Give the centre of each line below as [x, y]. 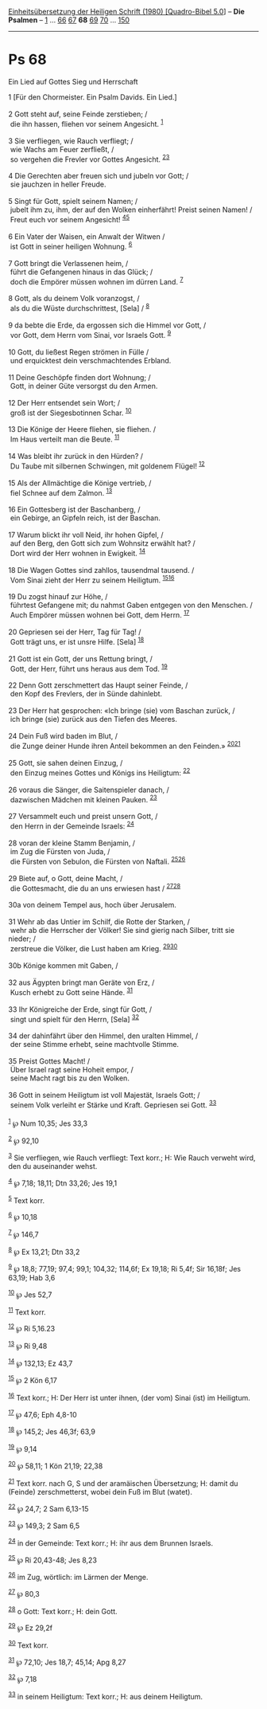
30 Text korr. [29, 1644]
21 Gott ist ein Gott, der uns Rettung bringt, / [80, 659]
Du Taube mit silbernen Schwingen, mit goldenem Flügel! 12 [107, 465]
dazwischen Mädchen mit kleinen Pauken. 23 [83, 798]
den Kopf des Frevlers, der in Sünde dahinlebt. [86, 694]
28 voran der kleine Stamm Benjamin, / [72, 843]
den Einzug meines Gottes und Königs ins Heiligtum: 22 [100, 772]
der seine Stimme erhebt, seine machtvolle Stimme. [95, 1045]
